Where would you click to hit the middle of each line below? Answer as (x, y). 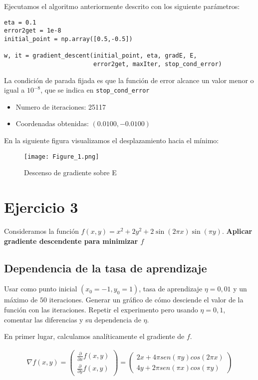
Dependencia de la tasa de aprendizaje (106, 268)
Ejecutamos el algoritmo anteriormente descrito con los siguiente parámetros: (122, 6)
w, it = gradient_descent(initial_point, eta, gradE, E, (101, 56)
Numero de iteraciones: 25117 (61, 106)
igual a (14, 90)
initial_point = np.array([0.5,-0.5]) (68, 39)
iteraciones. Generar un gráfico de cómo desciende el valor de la (146, 300)
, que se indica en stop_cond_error (95, 90)
